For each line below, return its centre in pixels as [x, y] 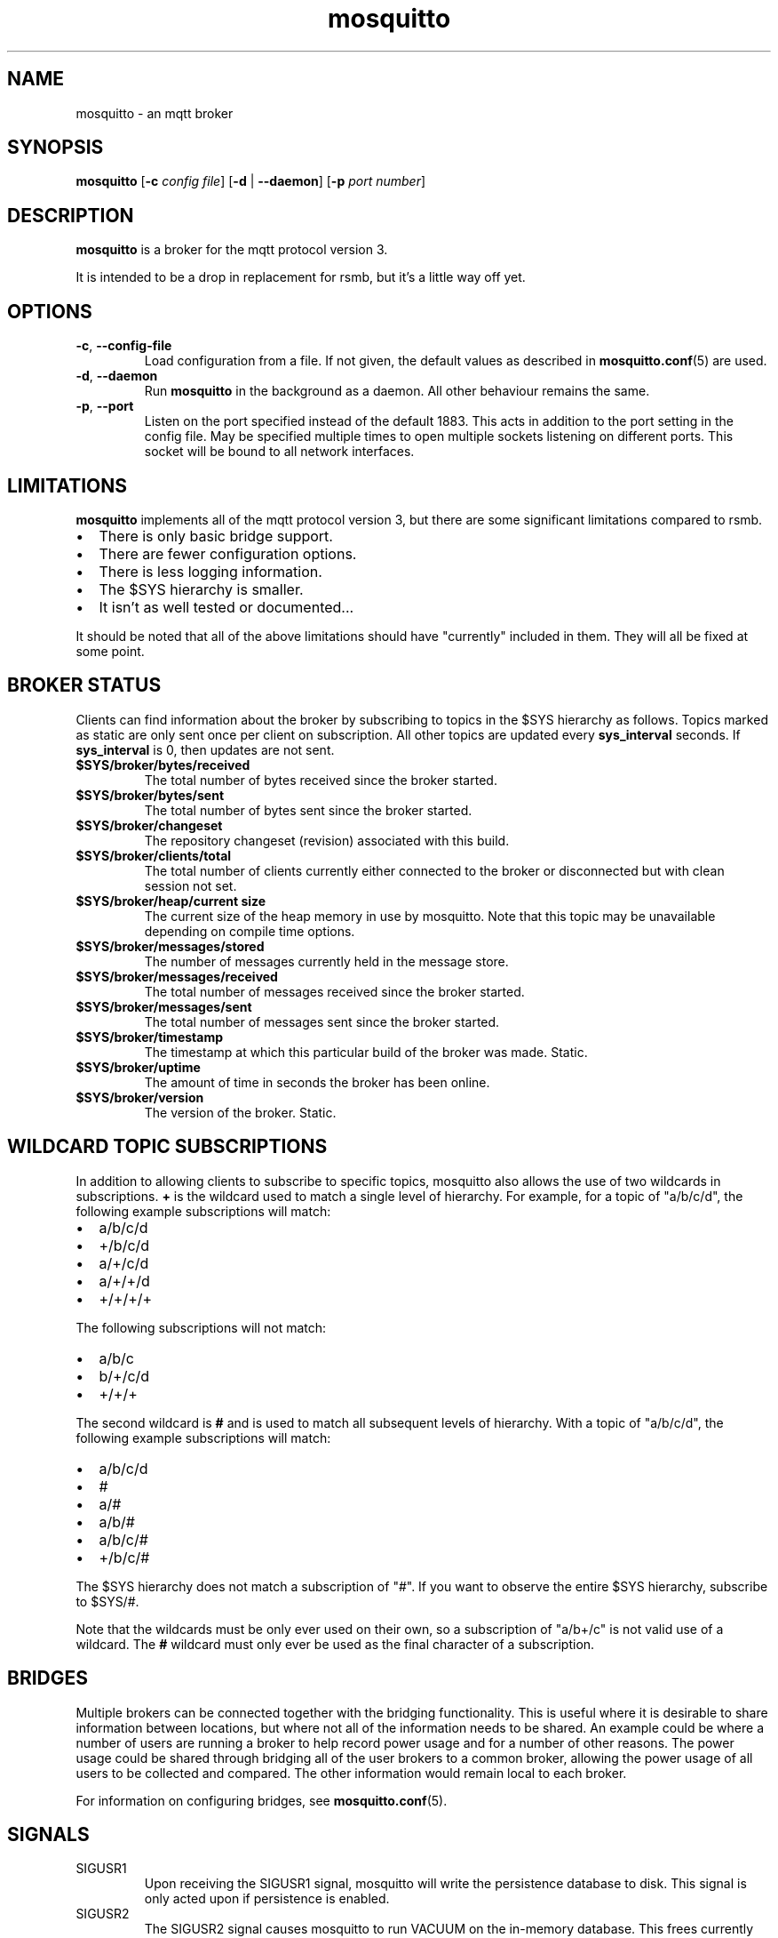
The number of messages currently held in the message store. [326, 961]
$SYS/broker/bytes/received [163, 765]
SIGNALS [48, 1834]
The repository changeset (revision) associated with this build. [327, 840]
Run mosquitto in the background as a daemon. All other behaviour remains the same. [397, 391]
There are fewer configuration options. [228, 553]
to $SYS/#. [107, 1601]
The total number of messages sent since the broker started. [322, 1021]
